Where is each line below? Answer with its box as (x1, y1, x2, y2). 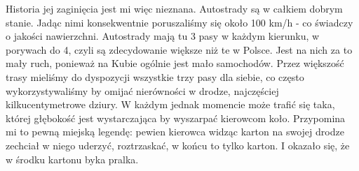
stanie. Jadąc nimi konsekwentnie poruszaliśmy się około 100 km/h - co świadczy (6, 15, 353, 29)
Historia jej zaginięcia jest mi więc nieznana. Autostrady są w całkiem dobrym (6, 1, 343, 15)
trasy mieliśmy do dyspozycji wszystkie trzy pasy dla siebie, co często (6, 69, 304, 84)
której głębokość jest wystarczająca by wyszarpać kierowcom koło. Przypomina (6, 110, 346, 125)
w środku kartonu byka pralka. (6, 151, 139, 166)
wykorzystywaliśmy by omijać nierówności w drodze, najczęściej (6, 83, 279, 98)
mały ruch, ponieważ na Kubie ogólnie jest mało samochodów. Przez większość (6, 56, 344, 70)
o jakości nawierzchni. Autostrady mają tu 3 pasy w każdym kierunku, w (6, 29, 320, 43)
